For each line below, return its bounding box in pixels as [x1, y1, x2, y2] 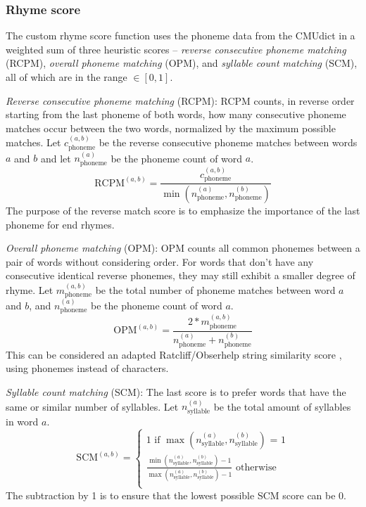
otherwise [236, 462, 277, 473]
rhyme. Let [6, 282, 53, 297]
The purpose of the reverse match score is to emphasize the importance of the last [6, 203, 360, 217]
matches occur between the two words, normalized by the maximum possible [6, 120, 336, 135]
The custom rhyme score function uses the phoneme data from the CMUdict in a [6, 28, 355, 43]
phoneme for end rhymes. [6, 217, 115, 231]
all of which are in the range [6, 70, 127, 84]
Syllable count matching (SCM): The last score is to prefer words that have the [6, 384, 346, 399]
